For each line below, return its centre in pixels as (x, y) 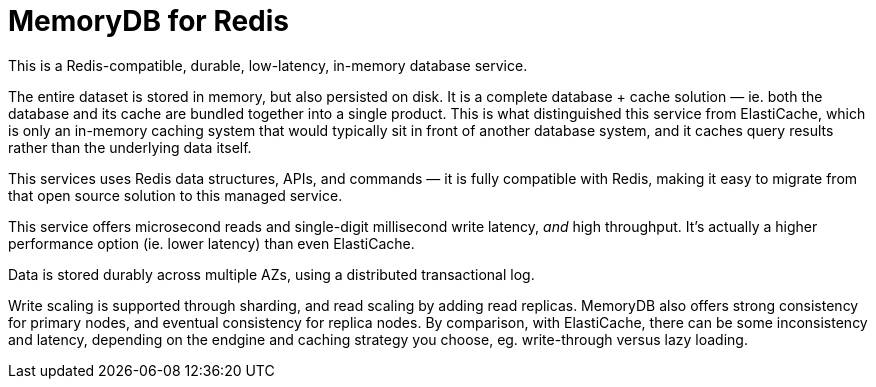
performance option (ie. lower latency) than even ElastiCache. (211, 243)
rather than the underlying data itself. (130, 147)
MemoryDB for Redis (149, 21)
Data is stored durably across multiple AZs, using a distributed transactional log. (271, 274)
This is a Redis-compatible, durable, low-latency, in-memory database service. (268, 65)
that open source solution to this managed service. (175, 195)
